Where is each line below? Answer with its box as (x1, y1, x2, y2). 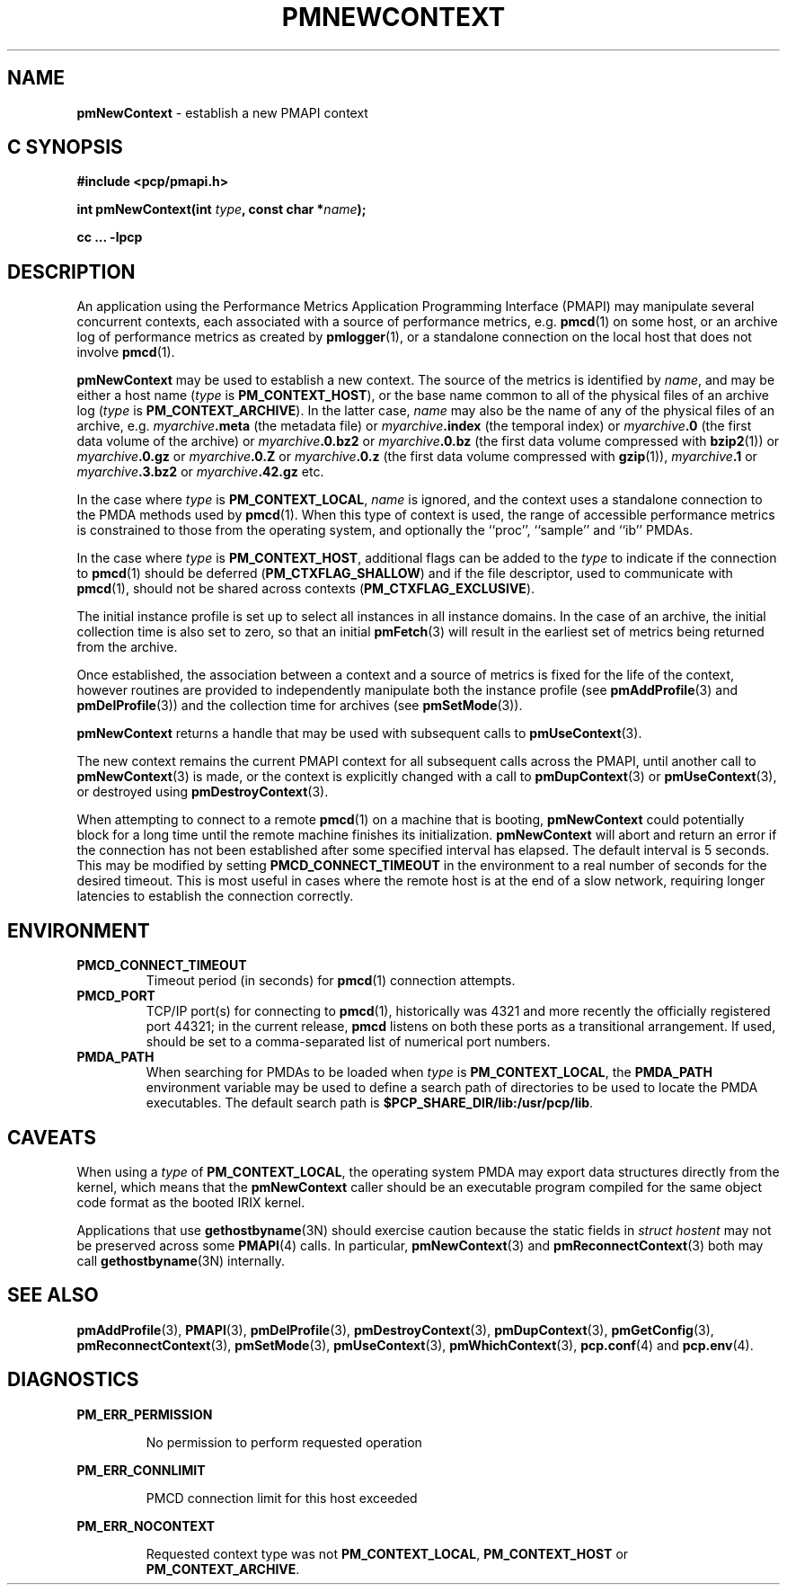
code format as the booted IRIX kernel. (76, 1194, 305, 1210)
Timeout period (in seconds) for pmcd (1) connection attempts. (146, 973, 516, 989)
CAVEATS (7, 1125, 96, 1149)
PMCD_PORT (76, 988, 155, 1004)
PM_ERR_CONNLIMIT (76, 1462, 206, 1478)
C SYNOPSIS (7, 136, 123, 159)
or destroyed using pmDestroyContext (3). (76, 784, 329, 800)
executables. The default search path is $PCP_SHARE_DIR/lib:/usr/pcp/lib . (146, 1095, 594, 1111)
